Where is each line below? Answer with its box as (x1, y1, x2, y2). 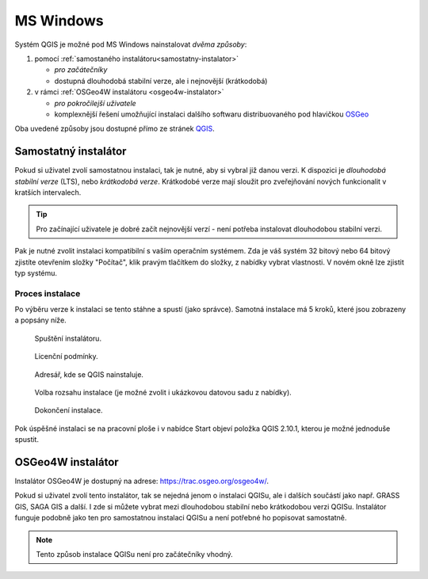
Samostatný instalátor (14, 145, 127, 158)
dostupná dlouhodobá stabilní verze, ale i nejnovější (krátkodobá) (54, 76, 268, 86)
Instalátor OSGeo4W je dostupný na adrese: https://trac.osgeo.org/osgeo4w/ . (14, 476, 269, 486)
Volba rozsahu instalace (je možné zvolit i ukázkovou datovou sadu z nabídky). (34, 388, 292, 398)
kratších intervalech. (14, 187, 82, 197)
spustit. (14, 435, 40, 444)
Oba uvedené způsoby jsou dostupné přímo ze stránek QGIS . (14, 124, 216, 134)
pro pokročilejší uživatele (54, 98, 136, 108)
